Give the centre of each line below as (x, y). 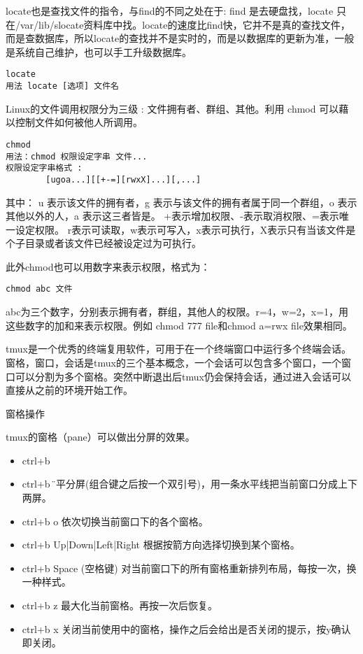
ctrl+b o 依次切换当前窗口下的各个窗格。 (115, 521)
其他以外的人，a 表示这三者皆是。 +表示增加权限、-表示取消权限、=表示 (172, 216)
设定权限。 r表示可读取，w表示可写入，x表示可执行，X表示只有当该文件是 (185, 229)
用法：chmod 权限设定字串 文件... (77, 156)
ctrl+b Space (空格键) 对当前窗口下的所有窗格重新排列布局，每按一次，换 (189, 568)
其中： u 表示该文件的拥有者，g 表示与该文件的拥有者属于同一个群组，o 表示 (181, 202)
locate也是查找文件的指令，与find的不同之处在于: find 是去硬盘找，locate (170, 10)
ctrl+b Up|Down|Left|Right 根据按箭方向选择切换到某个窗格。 (161, 545)
